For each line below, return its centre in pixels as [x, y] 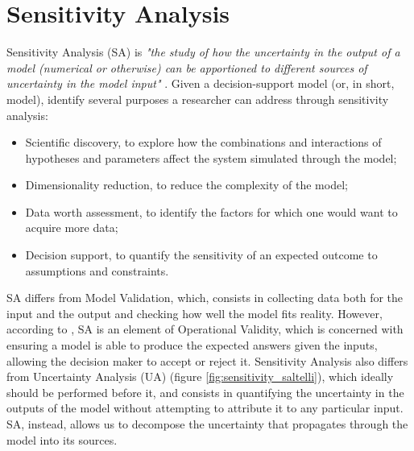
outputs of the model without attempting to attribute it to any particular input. [205, 408]
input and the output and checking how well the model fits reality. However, [195, 313]
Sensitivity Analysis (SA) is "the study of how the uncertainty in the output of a [203, 52]
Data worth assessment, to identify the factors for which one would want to [211, 211]
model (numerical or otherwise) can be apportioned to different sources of [187, 67]
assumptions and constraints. [97, 270]
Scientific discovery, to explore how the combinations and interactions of [203, 142]
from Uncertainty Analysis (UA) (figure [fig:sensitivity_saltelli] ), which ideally [200, 377]
